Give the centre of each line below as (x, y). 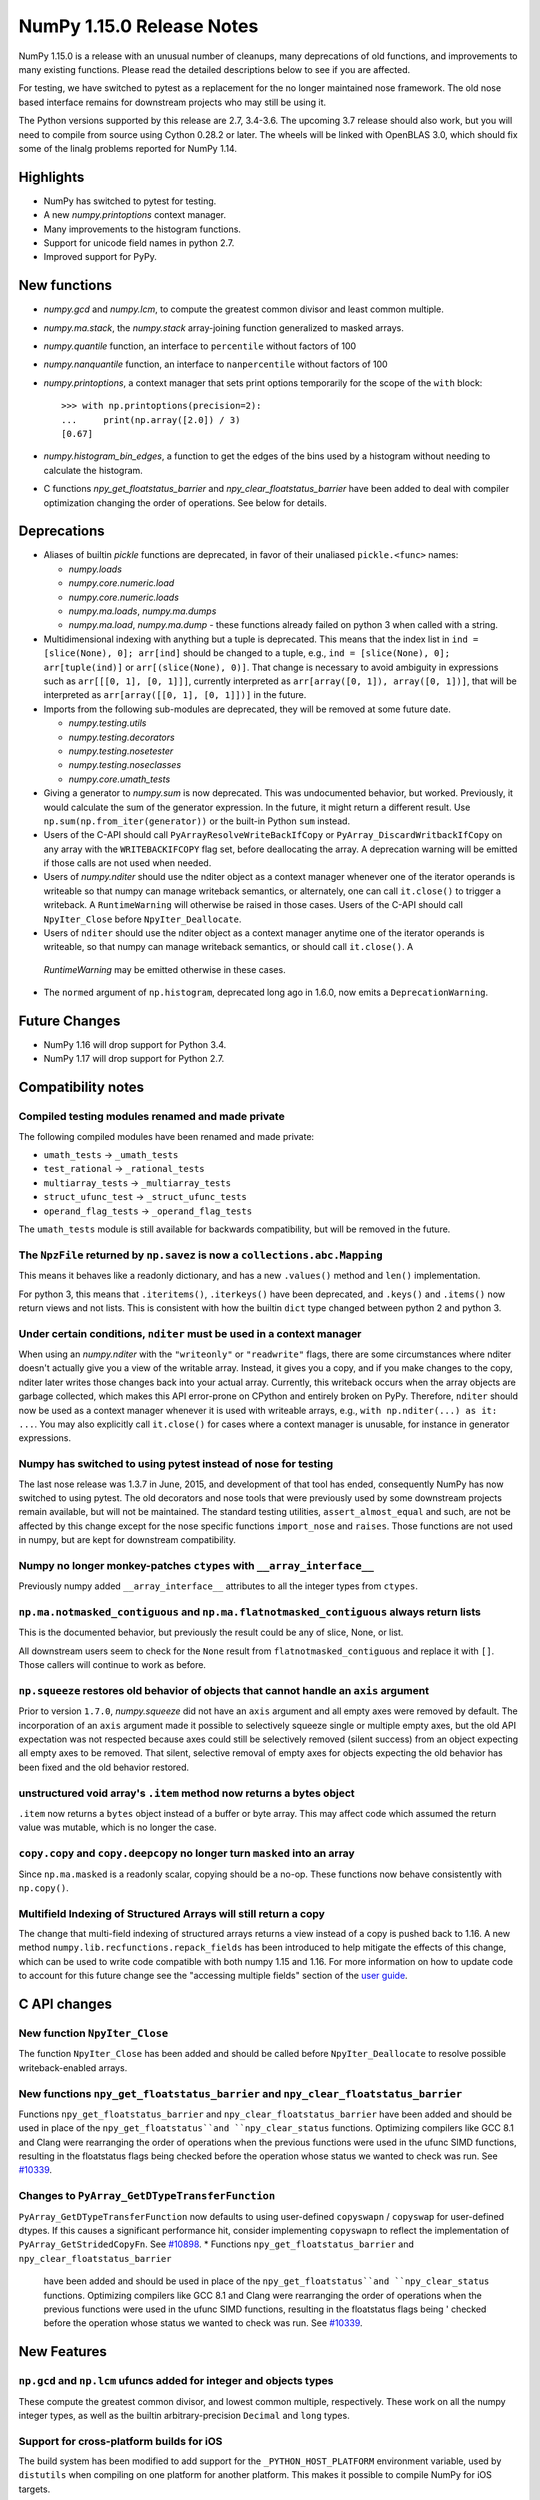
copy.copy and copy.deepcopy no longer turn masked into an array (186, 1853)
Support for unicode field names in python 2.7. (139, 242)
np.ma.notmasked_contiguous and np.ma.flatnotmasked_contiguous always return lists (250, 1612)
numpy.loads (95, 569)
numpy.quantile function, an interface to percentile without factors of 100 (200, 346)
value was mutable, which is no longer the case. (117, 1827)
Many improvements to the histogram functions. (142, 229)
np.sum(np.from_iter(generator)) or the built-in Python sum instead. (196, 821)
